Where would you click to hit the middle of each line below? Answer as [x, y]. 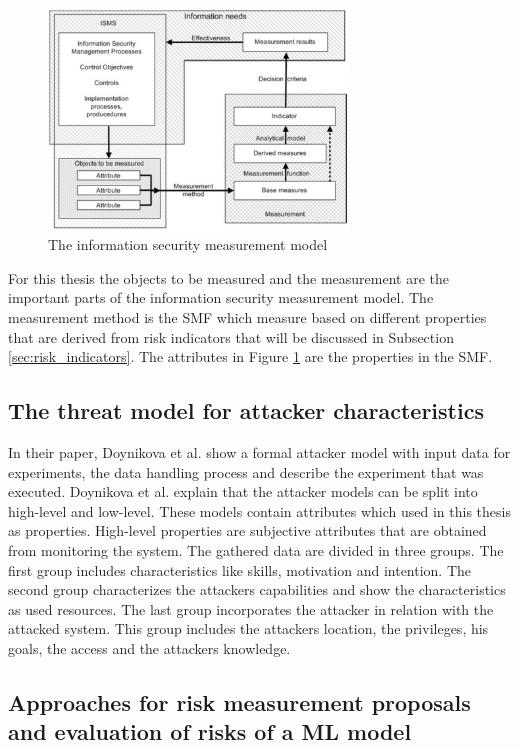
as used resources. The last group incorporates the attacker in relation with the [251, 608]
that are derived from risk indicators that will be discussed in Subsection [231, 336]
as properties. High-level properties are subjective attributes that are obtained [247, 530]
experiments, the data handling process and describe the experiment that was [246, 471]
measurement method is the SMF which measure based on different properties [247, 317]
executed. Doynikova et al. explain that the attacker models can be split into [243, 491]
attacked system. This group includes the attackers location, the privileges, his [248, 628]
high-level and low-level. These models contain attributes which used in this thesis [259, 510]
